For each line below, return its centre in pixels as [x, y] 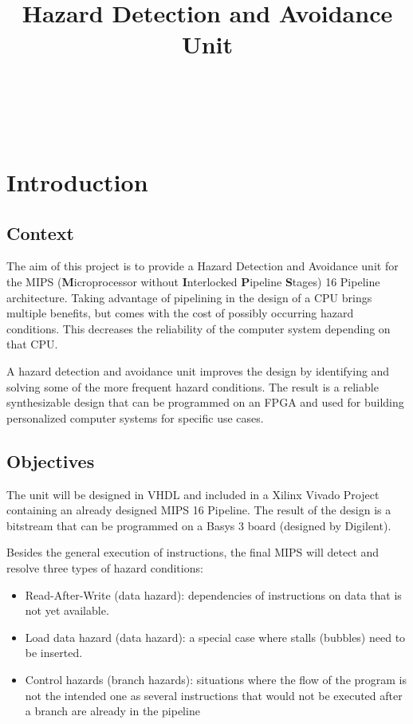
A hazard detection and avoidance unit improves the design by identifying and [198, 371]
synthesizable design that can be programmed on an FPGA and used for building [205, 402]
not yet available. [67, 610]
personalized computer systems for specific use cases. [135, 417]
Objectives [51, 460]
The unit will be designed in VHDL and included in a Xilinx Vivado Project [193, 494]
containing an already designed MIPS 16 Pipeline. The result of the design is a [199, 510]
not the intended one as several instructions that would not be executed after [214, 695]
